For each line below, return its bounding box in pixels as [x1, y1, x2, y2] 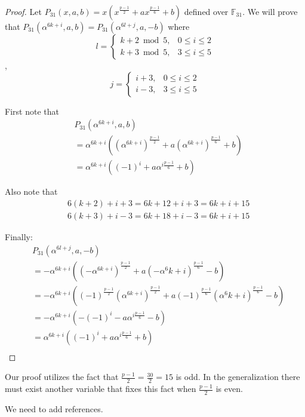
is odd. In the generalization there [175, 370, 300, 383]
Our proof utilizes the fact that [5, 370, 119, 383]
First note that [5, 105, 59, 117]
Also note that [5, 185, 58, 198]
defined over [184, 5, 229, 17]
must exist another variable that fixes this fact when [5, 382, 196, 395]
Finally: [5, 230, 33, 243]
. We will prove [242, 5, 298, 17]
